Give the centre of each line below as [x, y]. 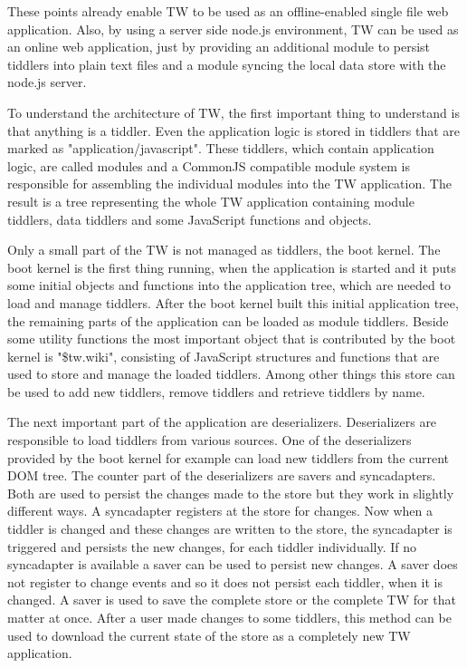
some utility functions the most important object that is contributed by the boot [232, 339]
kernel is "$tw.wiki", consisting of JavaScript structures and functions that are [224, 356]
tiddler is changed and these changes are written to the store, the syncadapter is [230, 529]
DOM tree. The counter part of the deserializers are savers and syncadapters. [222, 475]
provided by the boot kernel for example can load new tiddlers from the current [229, 457]
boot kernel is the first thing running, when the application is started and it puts [232, 267]
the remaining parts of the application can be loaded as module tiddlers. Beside [228, 320]
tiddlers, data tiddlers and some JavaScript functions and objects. [190, 219]
